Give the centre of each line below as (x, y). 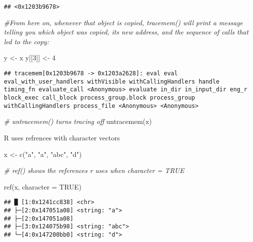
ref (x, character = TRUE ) (43, 186)
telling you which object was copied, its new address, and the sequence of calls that (126, 32)
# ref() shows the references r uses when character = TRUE (94, 170)
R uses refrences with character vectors (62, 137)
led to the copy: (26, 41)
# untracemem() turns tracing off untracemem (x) (78, 121)
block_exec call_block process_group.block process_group (100, 98)
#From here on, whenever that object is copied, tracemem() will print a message (124, 22)
